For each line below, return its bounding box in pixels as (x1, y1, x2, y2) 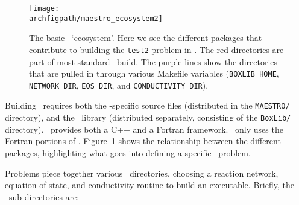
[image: (29, 4, 60, 13)
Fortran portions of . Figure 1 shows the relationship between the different (5, 134, 281, 147)
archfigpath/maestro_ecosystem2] (29, 14, 163, 23)
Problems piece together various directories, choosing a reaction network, (5, 166, 279, 179)
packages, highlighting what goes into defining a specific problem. (5, 146, 251, 159)
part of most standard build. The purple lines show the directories (29, 55, 278, 68)
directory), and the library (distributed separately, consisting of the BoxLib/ (5, 111, 291, 124)
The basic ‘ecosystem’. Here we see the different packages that (29, 31, 262, 44)
